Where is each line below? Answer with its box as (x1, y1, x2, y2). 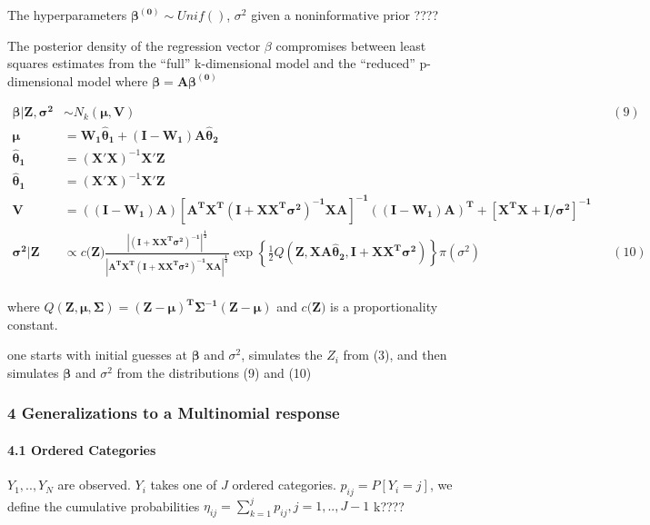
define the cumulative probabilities (7, 496, 200, 515)
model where (77, 71, 148, 90)
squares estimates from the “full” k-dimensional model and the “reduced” (7, 54, 415, 73)
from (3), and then (343, 345, 447, 364)
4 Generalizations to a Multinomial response (7, 401, 340, 424)
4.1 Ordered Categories (7, 440, 156, 459)
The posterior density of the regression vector (7, 35, 261, 54)
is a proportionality (330, 297, 438, 316)
